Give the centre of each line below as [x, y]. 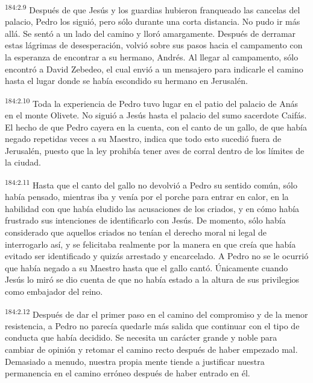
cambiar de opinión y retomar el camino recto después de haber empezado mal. [151, 349]
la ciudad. [23, 162]
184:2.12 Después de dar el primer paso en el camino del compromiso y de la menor [156, 313]
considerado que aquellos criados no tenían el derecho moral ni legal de [136, 232]
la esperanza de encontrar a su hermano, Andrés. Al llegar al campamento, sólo [152, 57]
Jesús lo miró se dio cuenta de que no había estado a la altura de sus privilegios [152, 279]
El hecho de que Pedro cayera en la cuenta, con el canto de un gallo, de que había [156, 127]
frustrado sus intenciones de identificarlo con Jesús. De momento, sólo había [145, 220]
